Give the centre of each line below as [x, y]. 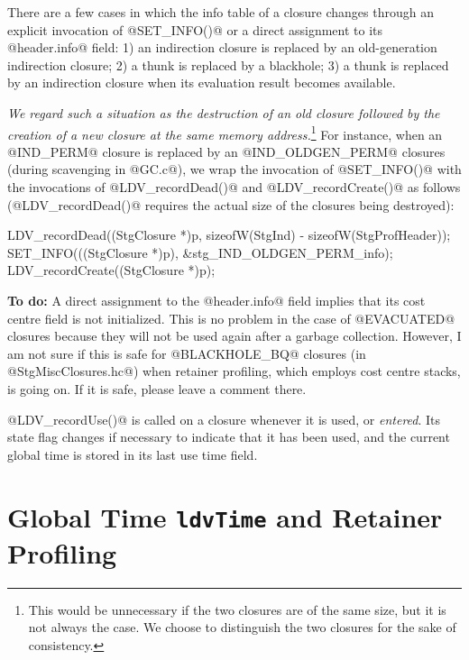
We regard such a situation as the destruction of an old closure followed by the [224, 112]
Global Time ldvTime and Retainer [225, 516]
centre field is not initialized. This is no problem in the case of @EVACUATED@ [231, 318]
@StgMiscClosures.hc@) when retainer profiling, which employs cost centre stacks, [234, 371]
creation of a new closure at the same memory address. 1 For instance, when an [225, 133]
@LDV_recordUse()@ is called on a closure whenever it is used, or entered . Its [224, 419]
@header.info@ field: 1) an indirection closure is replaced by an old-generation [222, 47]
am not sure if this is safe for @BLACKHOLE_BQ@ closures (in [187, 353]
